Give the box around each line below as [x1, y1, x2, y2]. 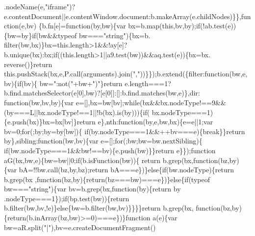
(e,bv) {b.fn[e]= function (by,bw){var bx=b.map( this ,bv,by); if [19, 21, 201, 31]
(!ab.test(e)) [200, 21, 236, 31]
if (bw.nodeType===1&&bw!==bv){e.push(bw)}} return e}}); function [4, 145, 216, 155]
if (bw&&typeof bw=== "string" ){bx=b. [32, 30, 151, 40]
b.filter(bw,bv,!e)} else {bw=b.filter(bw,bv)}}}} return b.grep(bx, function [4, 203, 221, 213]
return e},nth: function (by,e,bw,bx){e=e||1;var [76, 117, 213, 127]
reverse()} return [4, 59, 52, 69]
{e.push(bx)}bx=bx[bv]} [4, 117, 77, 127]
